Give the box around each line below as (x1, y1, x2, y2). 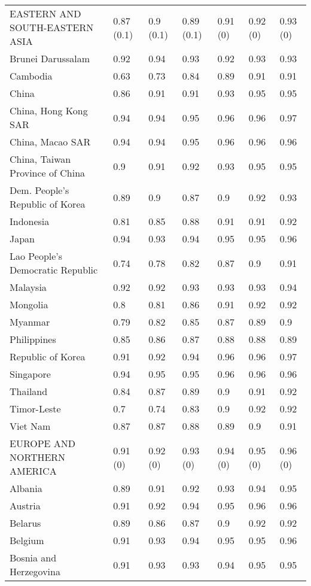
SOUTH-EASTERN (10, 20, 94, 34)
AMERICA (10, 464, 57, 478)
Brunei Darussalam (10, 51, 90, 65)
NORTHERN (10, 450, 66, 464)
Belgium (10, 533, 44, 547)
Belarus (10, 516, 41, 530)
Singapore (10, 367, 51, 381)
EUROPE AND (10, 436, 76, 450)
